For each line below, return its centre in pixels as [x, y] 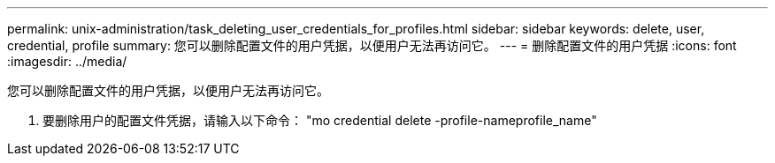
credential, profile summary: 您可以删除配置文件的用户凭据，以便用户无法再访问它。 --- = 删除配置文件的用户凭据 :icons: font [372, 45]
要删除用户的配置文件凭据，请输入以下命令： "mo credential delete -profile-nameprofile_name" [320, 120]
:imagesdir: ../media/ [67, 61]
